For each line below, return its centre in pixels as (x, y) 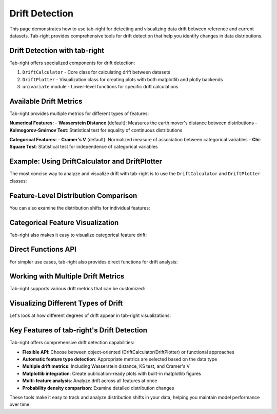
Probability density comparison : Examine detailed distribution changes (98, 388)
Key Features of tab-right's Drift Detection (78, 331)
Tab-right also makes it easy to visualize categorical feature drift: (78, 235)
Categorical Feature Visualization (64, 223)
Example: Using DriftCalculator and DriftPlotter (86, 162)
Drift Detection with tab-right (57, 51)
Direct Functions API (43, 249)
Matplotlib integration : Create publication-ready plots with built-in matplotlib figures (112, 373)
